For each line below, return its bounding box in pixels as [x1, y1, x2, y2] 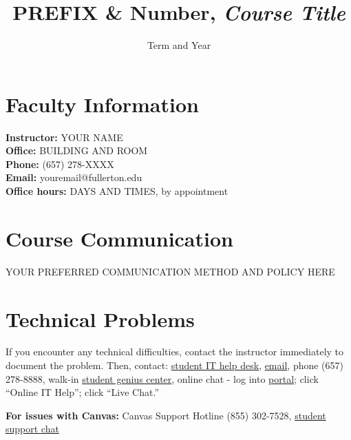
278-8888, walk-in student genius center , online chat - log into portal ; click [6, 371, 319, 386]
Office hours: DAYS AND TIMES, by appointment [6, 184, 228, 198]
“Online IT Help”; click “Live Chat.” [6, 385, 160, 399]
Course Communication [6, 224, 233, 252]
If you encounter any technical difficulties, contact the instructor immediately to [6, 344, 344, 359]
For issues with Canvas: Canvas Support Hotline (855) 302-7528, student [6, 408, 326, 422]
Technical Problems [6, 304, 195, 333]
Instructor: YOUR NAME [6, 129, 123, 144]
